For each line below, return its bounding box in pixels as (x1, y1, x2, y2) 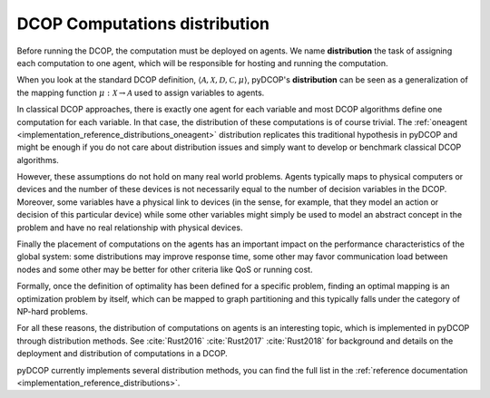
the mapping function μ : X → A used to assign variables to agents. (16, 87, 265, 98)
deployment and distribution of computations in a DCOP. (16, 348, 229, 359)
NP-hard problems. (16, 306, 88, 316)
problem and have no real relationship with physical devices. (16, 222, 243, 233)
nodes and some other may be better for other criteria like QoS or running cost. (16, 264, 313, 275)
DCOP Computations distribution (16, 14, 270, 34)
